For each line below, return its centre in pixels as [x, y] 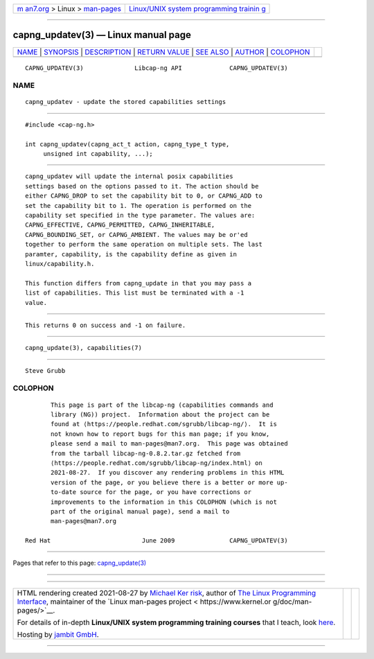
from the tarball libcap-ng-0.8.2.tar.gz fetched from [146, 453]
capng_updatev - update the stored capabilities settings [126, 102]
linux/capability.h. [60, 264]
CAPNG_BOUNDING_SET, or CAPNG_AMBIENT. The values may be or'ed [137, 235]
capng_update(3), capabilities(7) [83, 348]
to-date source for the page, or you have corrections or [151, 492]
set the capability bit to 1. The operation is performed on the [139, 205]
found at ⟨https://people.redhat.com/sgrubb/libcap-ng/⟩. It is [164, 424]
